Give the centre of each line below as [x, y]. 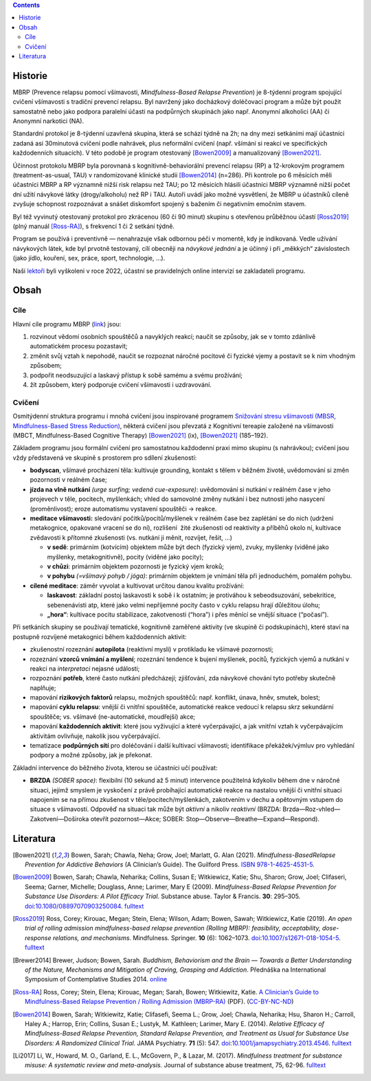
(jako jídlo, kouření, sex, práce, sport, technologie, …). [89, 258]
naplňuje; [43, 688]
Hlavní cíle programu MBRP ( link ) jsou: [67, 324]
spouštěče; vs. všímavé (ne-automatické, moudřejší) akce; [113, 716]
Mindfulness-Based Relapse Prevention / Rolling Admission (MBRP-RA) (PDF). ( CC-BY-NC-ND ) [159, 1002]
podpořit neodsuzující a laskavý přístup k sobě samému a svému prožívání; [136, 375]
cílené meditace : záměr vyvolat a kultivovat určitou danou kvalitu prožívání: [137, 586]
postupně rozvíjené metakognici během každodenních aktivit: [100, 636]
